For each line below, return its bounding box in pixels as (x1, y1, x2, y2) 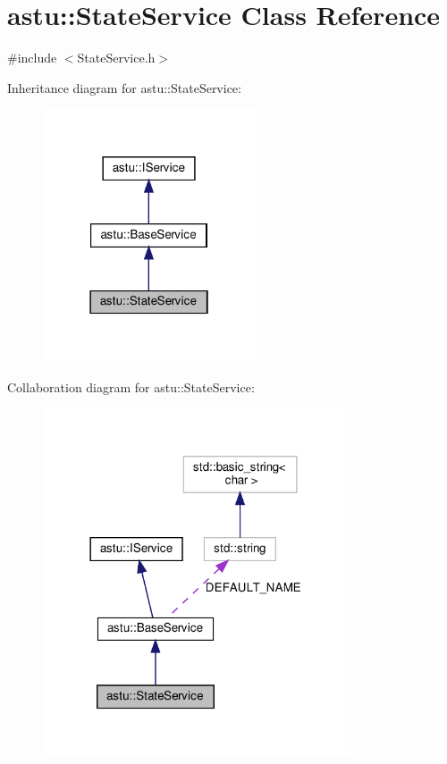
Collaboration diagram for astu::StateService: (7, 377, 255, 396)
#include (7, 48, 57, 67)
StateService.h (77, 48, 156, 67)
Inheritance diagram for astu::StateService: (7, 78, 241, 97)
